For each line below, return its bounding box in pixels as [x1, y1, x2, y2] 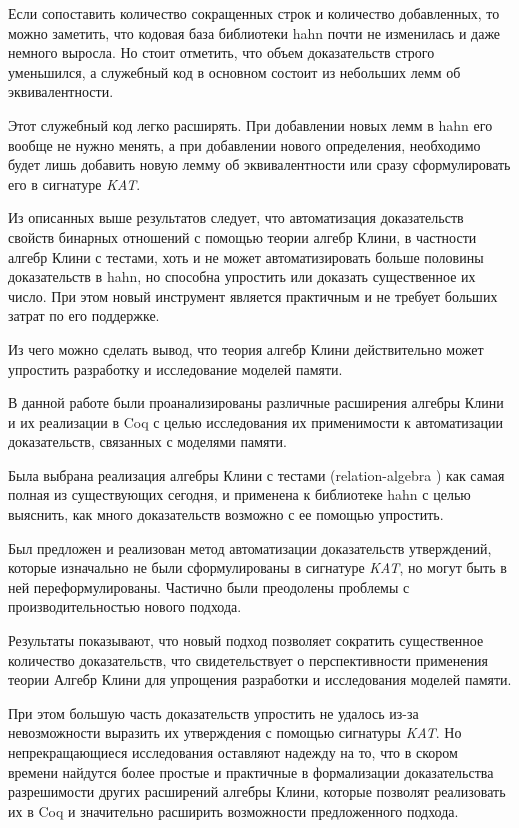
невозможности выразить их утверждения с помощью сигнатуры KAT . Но [8, 722, 462, 743]
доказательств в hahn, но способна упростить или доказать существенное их [8, 266, 476, 287]
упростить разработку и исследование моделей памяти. [8, 358, 343, 379]
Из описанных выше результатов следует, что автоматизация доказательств [8, 207, 464, 228]
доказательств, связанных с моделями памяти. [8, 431, 287, 452]
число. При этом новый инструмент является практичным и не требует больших [8, 285, 498, 306]
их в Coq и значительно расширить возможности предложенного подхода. [8, 800, 459, 821]
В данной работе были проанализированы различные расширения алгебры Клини [8, 392, 504, 413]
